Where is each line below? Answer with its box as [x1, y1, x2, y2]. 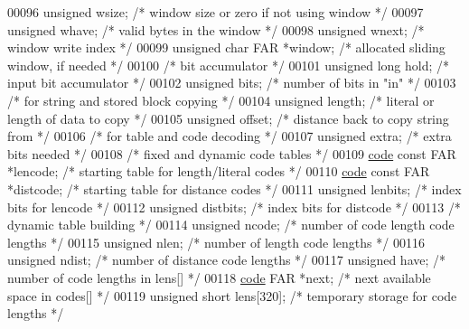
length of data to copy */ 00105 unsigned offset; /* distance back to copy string [7, 108, 449, 127]
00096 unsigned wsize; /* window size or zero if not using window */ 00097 [7, 3, 424, 21]
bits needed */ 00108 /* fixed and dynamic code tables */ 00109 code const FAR [7, 144, 456, 163]
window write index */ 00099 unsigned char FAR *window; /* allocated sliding [7, 38, 446, 57]
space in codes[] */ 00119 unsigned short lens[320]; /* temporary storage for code [7, 286, 457, 305]
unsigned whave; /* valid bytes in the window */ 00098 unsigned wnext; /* [7, 20, 425, 39]
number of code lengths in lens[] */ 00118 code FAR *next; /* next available [7, 268, 431, 287]
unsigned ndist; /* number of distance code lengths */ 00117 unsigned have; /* [7, 250, 446, 269]
